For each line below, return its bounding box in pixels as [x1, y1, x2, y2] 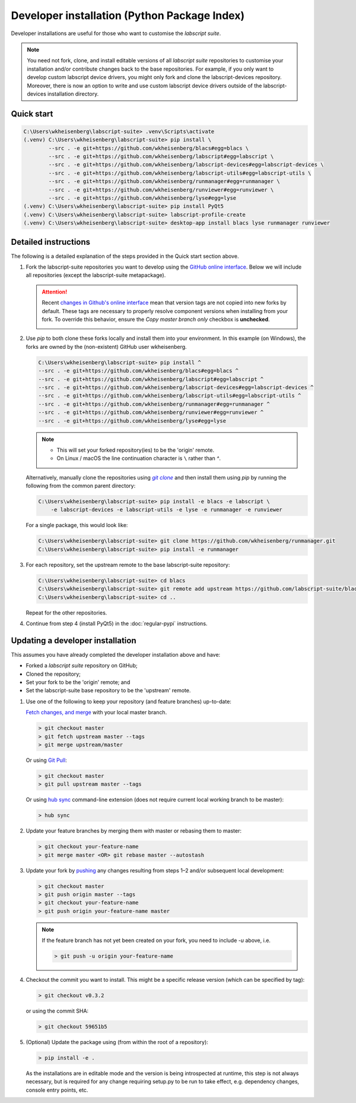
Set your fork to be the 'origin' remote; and [26, 679, 131, 686]
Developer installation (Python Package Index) [11, 9, 245, 22]
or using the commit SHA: [26, 1007, 89, 1014]
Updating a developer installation [11, 635, 136, 645]
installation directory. [47, 90, 99, 97]
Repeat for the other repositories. [26, 609, 107, 616]
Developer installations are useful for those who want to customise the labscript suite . [11, 30, 221, 37]
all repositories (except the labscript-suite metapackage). [26, 272, 166, 279]
